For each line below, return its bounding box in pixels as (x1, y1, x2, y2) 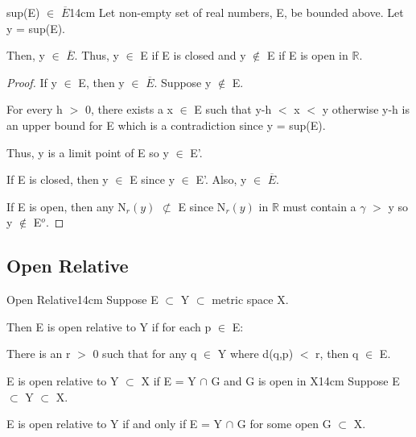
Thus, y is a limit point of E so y (6, 144, 169, 160)
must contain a (282, 198, 356, 214)
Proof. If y (6, 73, 57, 90)
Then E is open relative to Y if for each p (6, 318, 212, 335)
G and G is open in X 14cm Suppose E (211, 372, 400, 389)
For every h (6, 101, 63, 118)
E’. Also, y (196, 171, 247, 188)
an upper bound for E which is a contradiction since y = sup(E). (6, 116, 326, 133)
